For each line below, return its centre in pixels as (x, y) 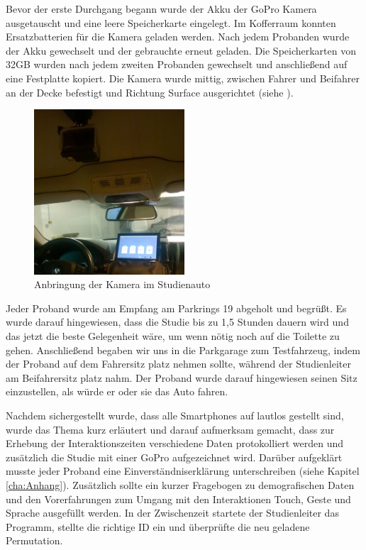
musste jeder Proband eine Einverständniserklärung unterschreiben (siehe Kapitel (183, 471)
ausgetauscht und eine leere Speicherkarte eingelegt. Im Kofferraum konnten (171, 22)
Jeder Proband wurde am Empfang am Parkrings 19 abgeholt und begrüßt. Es (176, 308)
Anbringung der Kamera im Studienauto (122, 284)
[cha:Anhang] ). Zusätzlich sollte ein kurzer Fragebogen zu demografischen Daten (180, 484)
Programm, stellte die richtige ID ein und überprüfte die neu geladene (158, 526)
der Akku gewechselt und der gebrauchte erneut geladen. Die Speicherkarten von (181, 50)
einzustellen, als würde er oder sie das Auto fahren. (117, 391)
